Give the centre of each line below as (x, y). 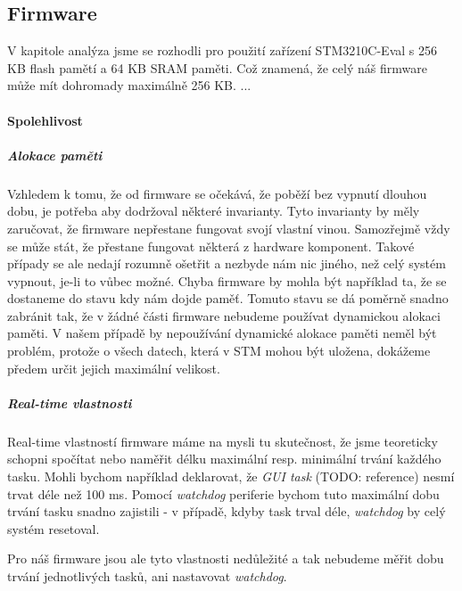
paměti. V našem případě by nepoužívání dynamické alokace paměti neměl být (222, 333)
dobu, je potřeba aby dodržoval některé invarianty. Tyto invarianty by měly (214, 211)
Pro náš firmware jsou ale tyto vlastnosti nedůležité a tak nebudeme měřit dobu (226, 558)
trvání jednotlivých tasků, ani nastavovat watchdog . (147, 575)
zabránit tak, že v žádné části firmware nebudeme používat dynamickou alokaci (224, 315)
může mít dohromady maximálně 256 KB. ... (129, 85)
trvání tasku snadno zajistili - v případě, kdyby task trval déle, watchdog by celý (227, 511)
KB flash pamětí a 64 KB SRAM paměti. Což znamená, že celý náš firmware (217, 67)
